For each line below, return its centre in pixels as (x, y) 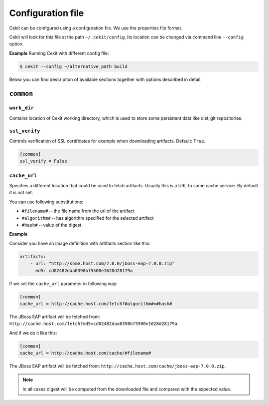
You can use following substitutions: (46, 202)
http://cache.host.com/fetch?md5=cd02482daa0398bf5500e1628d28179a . (94, 324)
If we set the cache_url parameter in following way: (64, 283)
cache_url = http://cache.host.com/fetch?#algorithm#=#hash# (96, 304)
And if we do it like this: (33, 333)
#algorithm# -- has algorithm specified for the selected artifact (88, 218)
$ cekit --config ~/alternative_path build (74, 66)
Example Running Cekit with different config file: (59, 53)
